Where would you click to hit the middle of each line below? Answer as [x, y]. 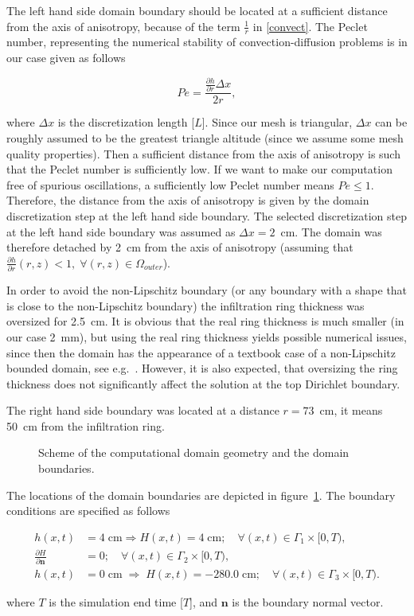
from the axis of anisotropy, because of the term [123, 26]
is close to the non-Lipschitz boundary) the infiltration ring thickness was [186, 305]
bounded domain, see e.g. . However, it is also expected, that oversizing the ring [202, 368]
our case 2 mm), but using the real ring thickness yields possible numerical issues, [207, 336]
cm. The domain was [331, 231]
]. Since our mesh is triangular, [277, 122]
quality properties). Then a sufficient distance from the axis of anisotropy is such [203, 153]
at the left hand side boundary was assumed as [121, 231]
